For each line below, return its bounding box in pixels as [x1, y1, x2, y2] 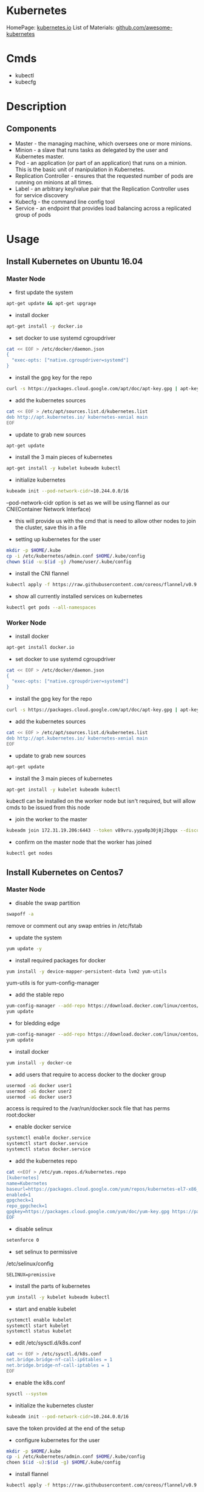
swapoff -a [6, 911, 34, 917]
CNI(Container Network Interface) [6, 506, 91, 513]
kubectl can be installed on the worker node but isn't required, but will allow [6, 797, 196, 805]
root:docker [6, 1112, 36, 1119]
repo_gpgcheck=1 [6, 1203, 47, 1209]
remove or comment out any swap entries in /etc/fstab [6, 922, 143, 929]
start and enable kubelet [15, 1305, 76, 1312]
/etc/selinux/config [6, 1259, 54, 1267]
